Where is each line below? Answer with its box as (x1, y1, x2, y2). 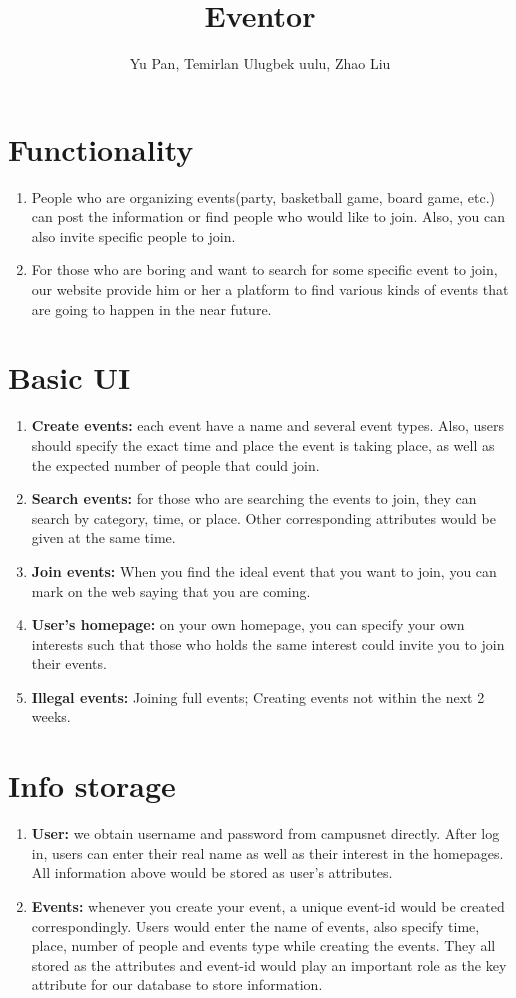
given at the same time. (31, 527, 176, 548)
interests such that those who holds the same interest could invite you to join (31, 633, 505, 654)
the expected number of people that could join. (31, 454, 320, 475)
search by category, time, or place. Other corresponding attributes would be (31, 507, 496, 528)
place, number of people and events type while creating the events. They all (31, 935, 496, 956)
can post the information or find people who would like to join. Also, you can (31, 206, 505, 227)
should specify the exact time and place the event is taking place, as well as (31, 434, 495, 455)
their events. (31, 653, 107, 674)
